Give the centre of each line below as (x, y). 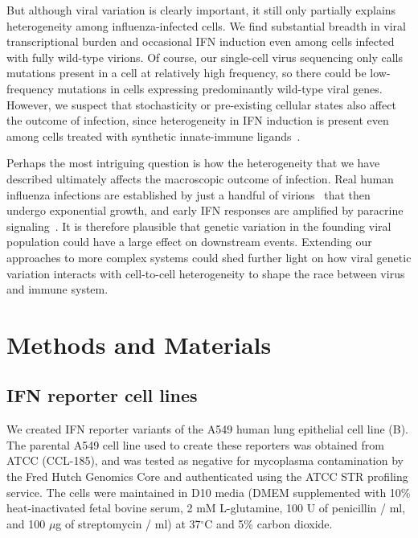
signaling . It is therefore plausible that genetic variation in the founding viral (199, 226)
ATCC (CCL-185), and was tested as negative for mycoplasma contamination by (205, 460)
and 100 (26, 523)
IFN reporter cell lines (102, 395)
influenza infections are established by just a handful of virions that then (189, 194)
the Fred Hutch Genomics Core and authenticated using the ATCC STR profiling (207, 476)
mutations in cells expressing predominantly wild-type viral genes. (220, 88)
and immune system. (57, 289)
